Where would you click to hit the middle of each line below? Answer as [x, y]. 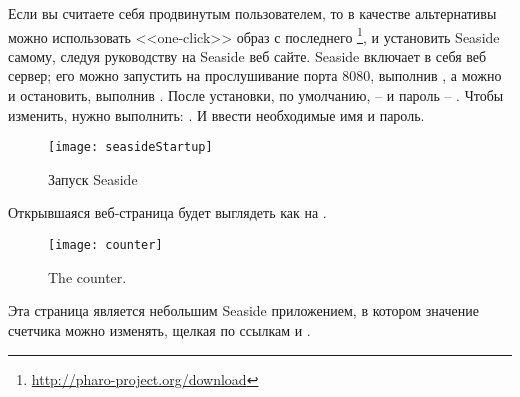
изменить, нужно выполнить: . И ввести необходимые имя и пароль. [216, 114]
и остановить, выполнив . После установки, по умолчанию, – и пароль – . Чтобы [256, 95]
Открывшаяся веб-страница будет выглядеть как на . [167, 212]
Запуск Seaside [93, 178]
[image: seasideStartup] [130, 147]
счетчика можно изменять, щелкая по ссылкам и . [159, 329]
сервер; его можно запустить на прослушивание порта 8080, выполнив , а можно [255, 75]
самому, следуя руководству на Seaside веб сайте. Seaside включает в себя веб [247, 55]
